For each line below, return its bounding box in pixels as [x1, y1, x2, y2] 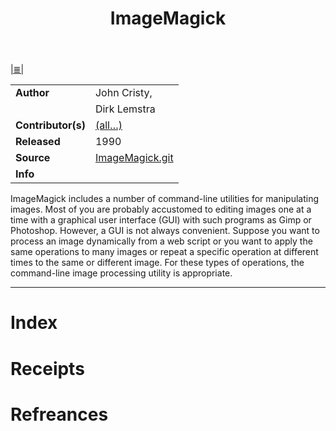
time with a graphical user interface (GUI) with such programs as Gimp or [10, 214, 312, 226]
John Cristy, [94, 86, 153, 100]
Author [15, 86, 50, 100]
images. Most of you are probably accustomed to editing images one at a [10, 203, 312, 216]
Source [15, 151, 51, 165]
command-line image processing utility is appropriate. [10, 267, 233, 279]
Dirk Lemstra [94, 102, 156, 116]
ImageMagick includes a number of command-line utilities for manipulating [10, 193, 319, 205]
